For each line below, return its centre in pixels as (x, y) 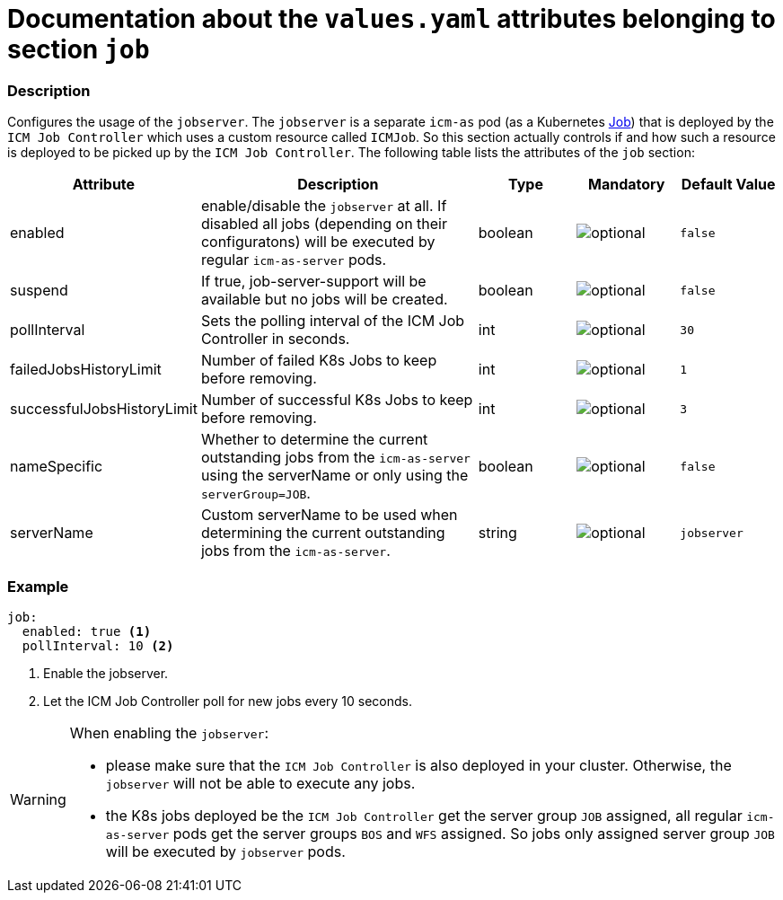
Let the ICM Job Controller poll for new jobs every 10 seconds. (228, 701)
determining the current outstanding (323, 533)
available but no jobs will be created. (324, 300)
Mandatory (627, 185)
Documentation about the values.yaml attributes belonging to (391, 19)
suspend (39, 291)
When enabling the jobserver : (169, 732)
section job (79, 49)
